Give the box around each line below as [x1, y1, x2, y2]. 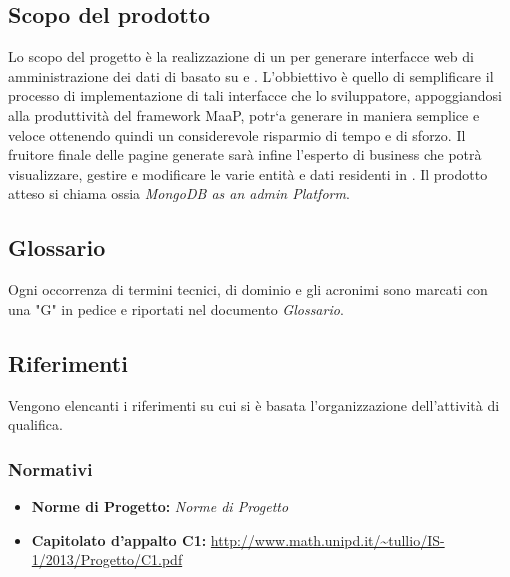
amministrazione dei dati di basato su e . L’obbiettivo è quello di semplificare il [8, 65, 494, 86]
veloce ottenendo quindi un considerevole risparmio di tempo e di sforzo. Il [8, 124, 466, 145]
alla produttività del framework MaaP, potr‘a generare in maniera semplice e [8, 104, 480, 125]
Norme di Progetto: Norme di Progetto [31, 495, 289, 516]
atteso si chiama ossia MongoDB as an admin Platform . [8, 183, 350, 204]
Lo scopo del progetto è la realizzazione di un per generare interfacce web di [8, 46, 474, 67]
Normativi [8, 456, 93, 481]
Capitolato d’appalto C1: [31, 529, 207, 550]
